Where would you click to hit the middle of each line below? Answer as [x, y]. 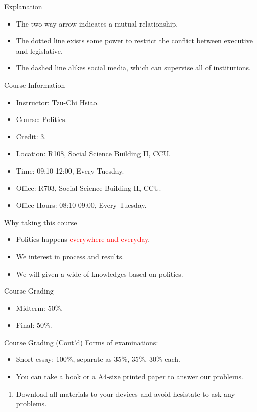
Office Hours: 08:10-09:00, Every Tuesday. [81, 205]
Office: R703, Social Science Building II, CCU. [89, 188]
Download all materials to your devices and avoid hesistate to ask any [125, 393]
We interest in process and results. [70, 256]
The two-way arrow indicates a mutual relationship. [97, 23]
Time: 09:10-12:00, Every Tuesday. [70, 170]
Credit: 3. [31, 136]
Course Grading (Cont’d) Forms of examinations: [81, 342]
